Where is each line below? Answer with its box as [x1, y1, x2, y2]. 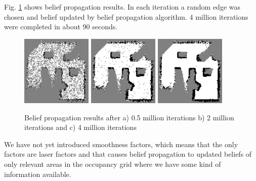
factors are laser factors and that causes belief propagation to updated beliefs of [4, 149, 252, 159]
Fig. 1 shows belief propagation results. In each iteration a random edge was [4, 2, 241, 12]
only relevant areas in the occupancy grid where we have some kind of [4, 158, 221, 169]
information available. [4, 168, 71, 179]
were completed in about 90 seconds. [4, 21, 118, 32]
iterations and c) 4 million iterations [24, 122, 137, 132]
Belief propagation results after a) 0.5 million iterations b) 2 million [24, 112, 234, 122]
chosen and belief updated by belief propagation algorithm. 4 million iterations [4, 11, 248, 22]
